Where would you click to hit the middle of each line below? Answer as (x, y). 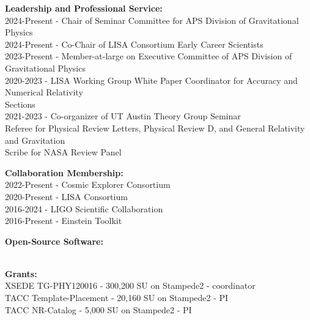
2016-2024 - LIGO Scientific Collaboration (84, 208)
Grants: (21, 273)
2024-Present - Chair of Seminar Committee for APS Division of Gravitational (152, 20)
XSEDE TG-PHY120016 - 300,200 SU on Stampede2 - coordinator (130, 285)
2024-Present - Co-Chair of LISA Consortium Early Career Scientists (134, 44)
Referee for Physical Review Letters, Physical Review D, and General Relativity (155, 128)
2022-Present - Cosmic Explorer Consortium (88, 184)
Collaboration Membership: (64, 172)
